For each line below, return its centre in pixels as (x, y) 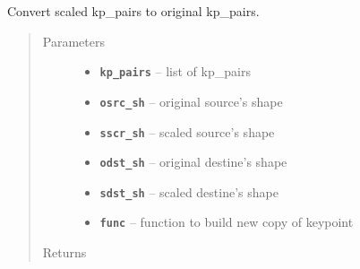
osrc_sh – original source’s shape (191, 101)
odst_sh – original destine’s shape (193, 162)
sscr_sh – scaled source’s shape (187, 131)
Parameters (73, 41)
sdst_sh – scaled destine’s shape (189, 191)
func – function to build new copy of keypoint (227, 222)
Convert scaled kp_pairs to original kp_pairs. (133, 11)
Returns (64, 252)
